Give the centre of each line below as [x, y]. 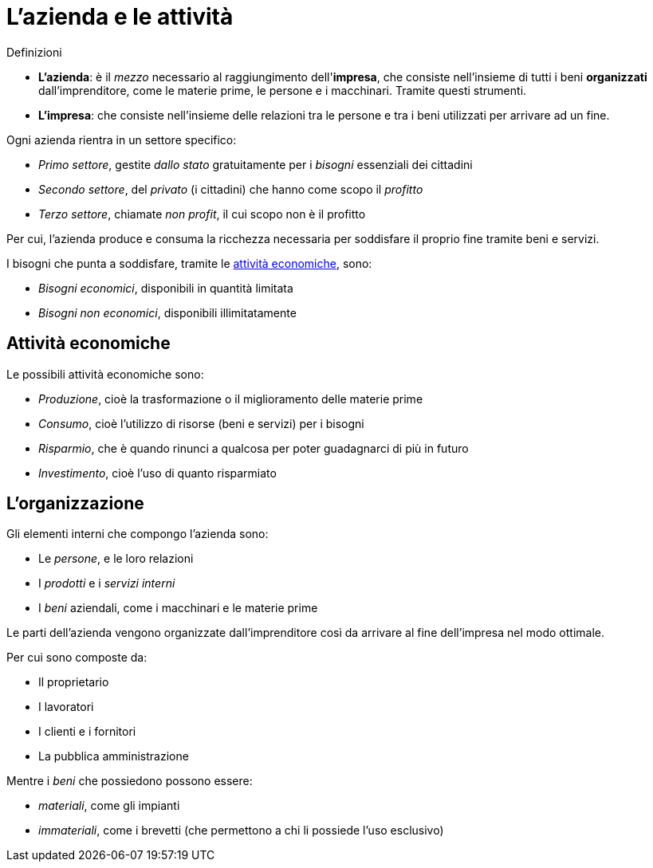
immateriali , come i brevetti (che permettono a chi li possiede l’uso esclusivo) [241, 831]
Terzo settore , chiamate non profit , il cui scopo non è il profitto [202, 214]
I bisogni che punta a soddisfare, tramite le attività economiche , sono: [189, 263]
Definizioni [34, 52]
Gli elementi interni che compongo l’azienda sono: [138, 534]
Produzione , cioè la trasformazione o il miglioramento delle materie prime [231, 399]
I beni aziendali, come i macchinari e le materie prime [178, 608]
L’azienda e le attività [120, 17]
